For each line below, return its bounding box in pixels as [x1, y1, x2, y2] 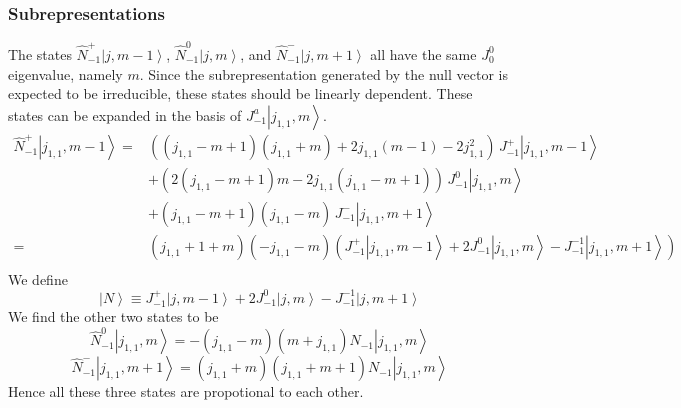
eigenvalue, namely [8, 63, 123, 84]
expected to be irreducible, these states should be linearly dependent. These [8, 83, 473, 104]
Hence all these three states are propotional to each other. [8, 381, 364, 402]
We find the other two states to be [8, 306, 219, 327]
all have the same [370, 43, 477, 64]
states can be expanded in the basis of [8, 104, 242, 125]
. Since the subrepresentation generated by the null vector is [139, 63, 508, 84]
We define [8, 268, 68, 289]
